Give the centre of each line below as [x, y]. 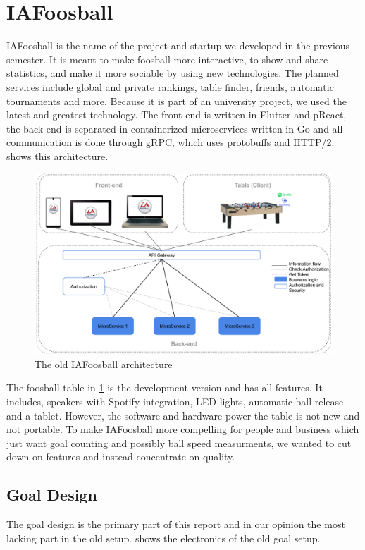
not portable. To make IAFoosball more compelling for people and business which [183, 429]
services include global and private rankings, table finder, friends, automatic [170, 86]
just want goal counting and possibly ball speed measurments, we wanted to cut [179, 442]
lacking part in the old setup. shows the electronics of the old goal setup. [163, 538]
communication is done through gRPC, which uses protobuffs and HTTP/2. [171, 142]
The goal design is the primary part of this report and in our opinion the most [176, 524]
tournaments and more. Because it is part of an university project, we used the [177, 100]
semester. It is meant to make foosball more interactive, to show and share [167, 59]
